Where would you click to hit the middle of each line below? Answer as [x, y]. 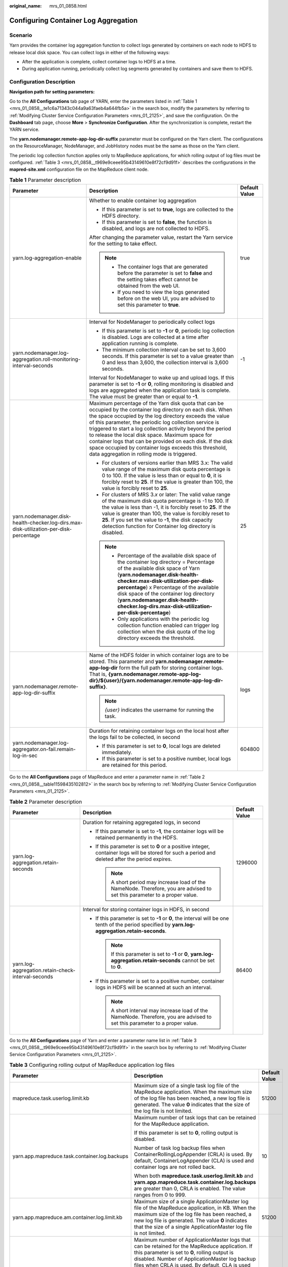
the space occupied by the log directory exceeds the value [159, 416]
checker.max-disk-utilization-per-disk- [166, 581]
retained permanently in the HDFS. [137, 837]
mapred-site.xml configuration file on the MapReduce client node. [79, 169]
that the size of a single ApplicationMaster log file [193, 1227]
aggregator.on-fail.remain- [44, 749]
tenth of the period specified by [133, 924]
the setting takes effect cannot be [157, 280]
